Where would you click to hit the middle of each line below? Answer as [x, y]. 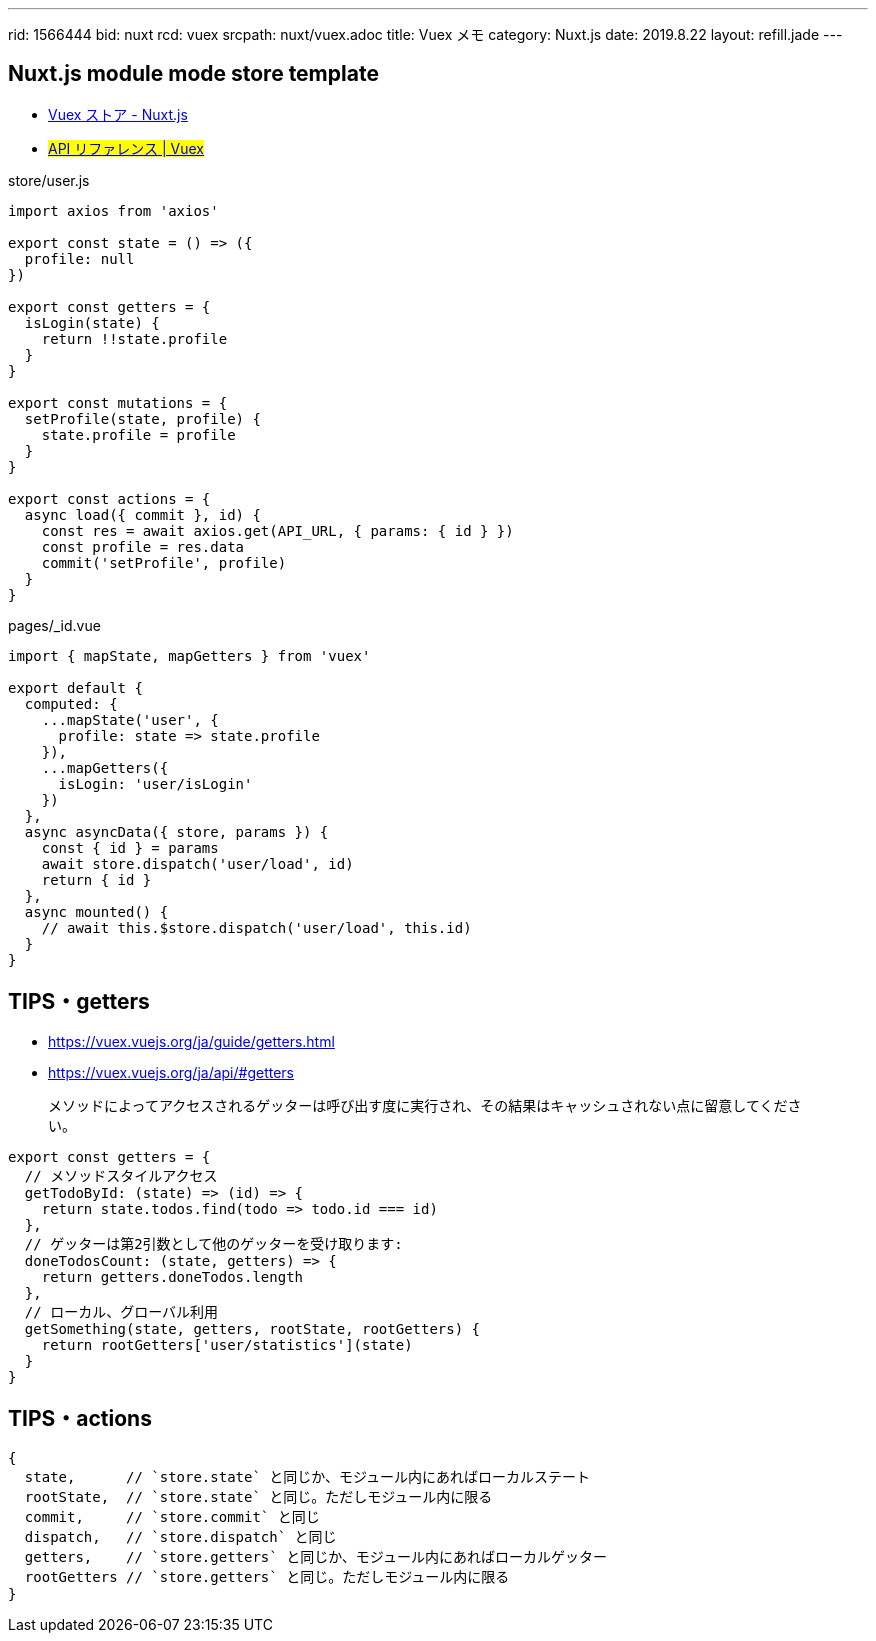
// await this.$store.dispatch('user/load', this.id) [256, 927]
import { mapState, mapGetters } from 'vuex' [189, 655]
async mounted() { [96, 911]
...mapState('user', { [130, 719]
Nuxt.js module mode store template [193, 74]
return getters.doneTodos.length [172, 1276]
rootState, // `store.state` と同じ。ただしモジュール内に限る [258, 1496]
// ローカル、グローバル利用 [121, 1311]
